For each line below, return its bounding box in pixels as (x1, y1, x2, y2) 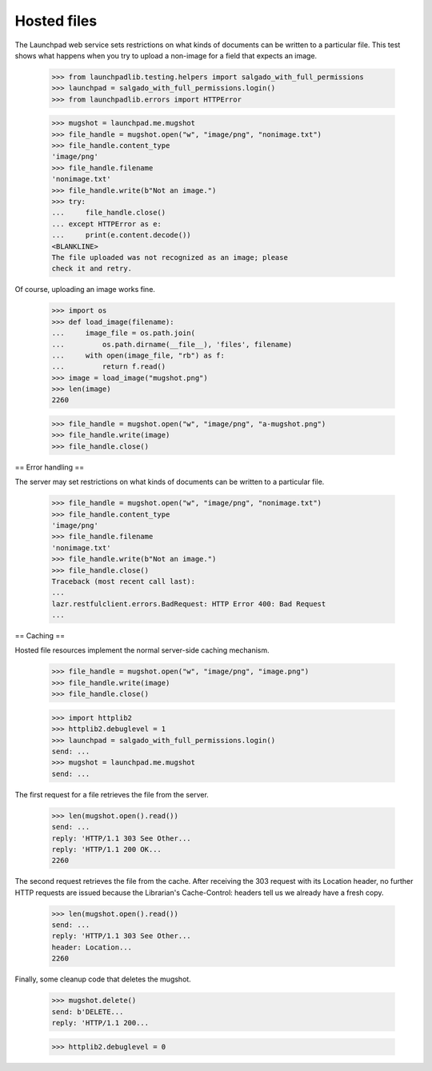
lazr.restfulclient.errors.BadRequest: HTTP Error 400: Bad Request (51, 599, 326, 608)
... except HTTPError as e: (51, 219, 162, 228)
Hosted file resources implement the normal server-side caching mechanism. (14, 645, 270, 655)
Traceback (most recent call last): (51, 577, 196, 585)
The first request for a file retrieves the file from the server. (14, 789, 210, 799)
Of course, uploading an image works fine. (14, 285, 156, 294)
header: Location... (51, 942, 132, 952)
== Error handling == (14, 462, 85, 472)
